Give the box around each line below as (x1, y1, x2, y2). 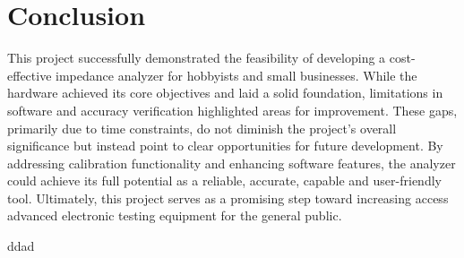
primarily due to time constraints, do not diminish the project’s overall (7, 118, 397, 137)
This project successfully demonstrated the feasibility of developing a (7, 48, 386, 67)
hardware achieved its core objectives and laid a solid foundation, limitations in (7, 83, 443, 102)
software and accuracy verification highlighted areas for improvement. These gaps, (7, 100, 458, 119)
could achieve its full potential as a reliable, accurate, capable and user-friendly (7, 171, 442, 190)
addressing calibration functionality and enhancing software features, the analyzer (7, 153, 456, 172)
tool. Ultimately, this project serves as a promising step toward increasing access (7, 188, 449, 207)
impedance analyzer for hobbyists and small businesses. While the (56, 65, 417, 84)
